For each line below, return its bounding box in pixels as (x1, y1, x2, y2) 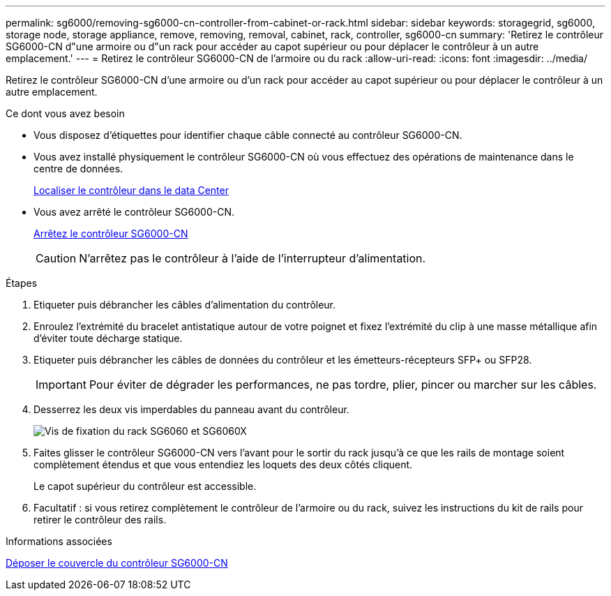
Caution (36, 251, 77, 265)
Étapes (6, 277, 38, 289)
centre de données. (33, 163, 123, 174)
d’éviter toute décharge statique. (33, 332, 183, 344)
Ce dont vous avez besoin (6, 107, 125, 119)
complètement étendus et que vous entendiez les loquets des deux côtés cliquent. (33, 459, 413, 470)
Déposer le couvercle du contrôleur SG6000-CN (6, 557, 228, 569)
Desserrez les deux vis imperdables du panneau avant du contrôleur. (33, 403, 349, 415)
